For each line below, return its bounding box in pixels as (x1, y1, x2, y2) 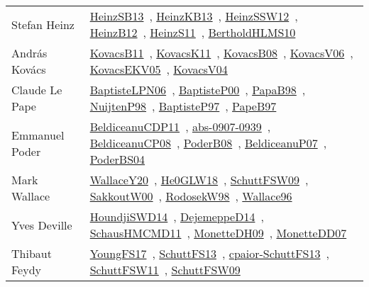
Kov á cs (11, 61, 46, 77)
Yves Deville (11, 216, 72, 233)
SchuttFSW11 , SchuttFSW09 (89, 261, 241, 278)
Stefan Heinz (11, 16, 75, 33)
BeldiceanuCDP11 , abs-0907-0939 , (89, 118, 271, 135)
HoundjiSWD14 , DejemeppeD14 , (89, 208, 264, 225)
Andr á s (11, 45, 48, 61)
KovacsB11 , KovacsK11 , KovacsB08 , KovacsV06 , (89, 45, 353, 61)
